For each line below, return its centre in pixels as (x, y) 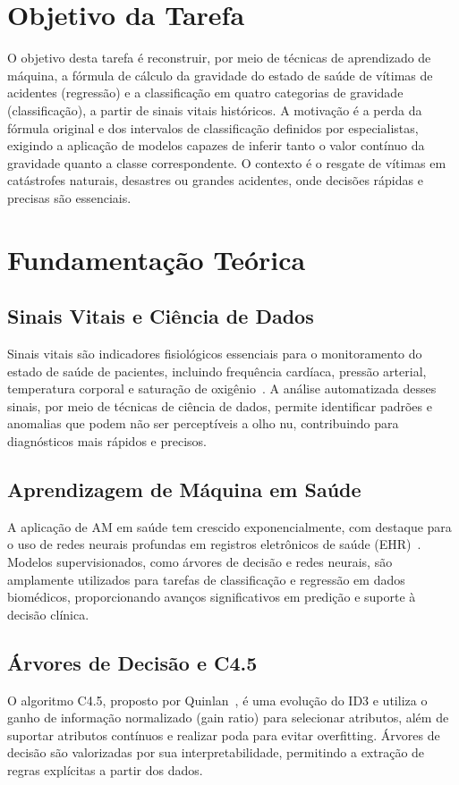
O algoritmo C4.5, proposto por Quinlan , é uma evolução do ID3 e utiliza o (217, 700)
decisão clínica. (48, 614)
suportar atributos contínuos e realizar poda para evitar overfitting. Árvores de (224, 734)
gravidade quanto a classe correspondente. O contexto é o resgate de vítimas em (227, 162)
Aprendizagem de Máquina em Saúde (184, 489)
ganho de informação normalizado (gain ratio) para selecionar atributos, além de (228, 717)
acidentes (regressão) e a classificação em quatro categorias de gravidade (205, 93)
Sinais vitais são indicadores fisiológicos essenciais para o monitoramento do (215, 354)
